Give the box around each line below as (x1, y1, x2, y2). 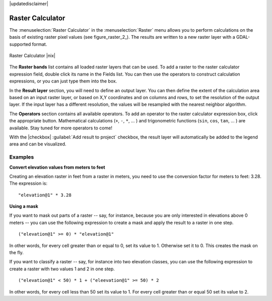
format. (32, 41, 47, 47)
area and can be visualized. (9, 141, 66, 147)
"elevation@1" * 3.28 (18, 192, 72, 198)
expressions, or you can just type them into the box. (9, 78, 117, 84)
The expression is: (9, 180, 48, 186)
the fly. (9, 250, 24, 256)
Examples (9, 154, 34, 161)
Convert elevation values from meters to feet (9, 164, 105, 170)
